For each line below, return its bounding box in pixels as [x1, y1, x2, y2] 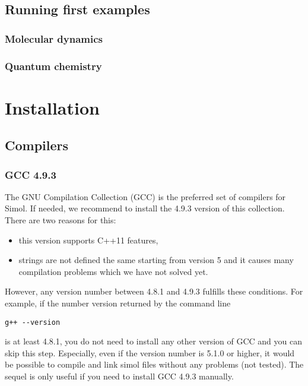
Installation [5, 95, 100, 119]
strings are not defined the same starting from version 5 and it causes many [18, 254, 294, 266]
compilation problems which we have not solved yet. [18, 265, 208, 277]
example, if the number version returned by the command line [5, 297, 231, 309]
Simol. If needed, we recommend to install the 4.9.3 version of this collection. [5, 202, 285, 214]
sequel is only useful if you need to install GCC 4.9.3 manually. [5, 370, 234, 382]
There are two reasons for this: [5, 214, 116, 226]
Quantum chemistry [5, 58, 102, 73]
